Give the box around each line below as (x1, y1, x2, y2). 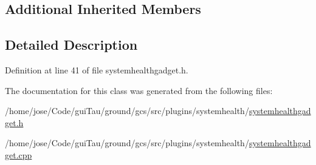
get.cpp (5, 148, 32, 161)
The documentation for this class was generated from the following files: (5, 84, 273, 96)
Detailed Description (5, 35, 138, 54)
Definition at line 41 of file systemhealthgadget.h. (5, 63, 188, 76)
